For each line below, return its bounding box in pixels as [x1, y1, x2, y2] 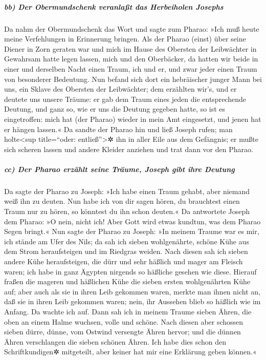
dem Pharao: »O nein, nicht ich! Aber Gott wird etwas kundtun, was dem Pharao [4, 216, 261, 226]
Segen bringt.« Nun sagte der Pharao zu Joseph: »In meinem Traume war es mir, [4, 226, 259, 237]
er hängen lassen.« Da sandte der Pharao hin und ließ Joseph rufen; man [4, 123, 233, 134]
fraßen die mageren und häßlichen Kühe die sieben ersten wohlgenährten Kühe [4, 276, 250, 287]
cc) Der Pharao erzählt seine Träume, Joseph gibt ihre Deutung [4, 163, 235, 174]
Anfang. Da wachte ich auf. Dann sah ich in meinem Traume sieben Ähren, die [4, 306, 252, 316]
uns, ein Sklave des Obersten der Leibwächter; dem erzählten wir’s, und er [4, 83, 237, 94]
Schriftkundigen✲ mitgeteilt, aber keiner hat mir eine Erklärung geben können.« [4, 346, 257, 357]
